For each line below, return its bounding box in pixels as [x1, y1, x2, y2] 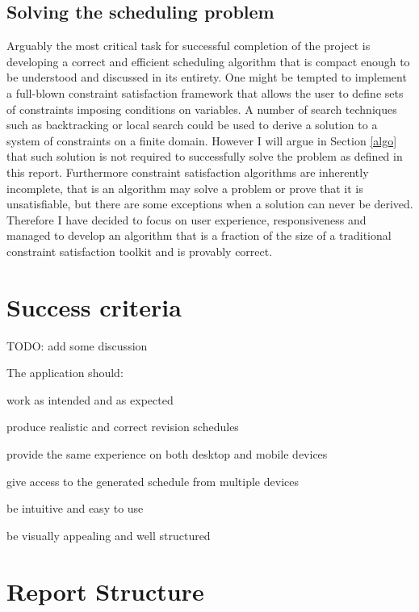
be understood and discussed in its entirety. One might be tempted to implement [6, 69, 407, 86]
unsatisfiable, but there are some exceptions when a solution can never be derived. [6, 195, 413, 212]
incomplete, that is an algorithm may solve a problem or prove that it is [6, 179, 363, 196]
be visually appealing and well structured [6, 526, 211, 543]
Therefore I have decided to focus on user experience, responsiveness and [6, 211, 367, 228]
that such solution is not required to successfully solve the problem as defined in [6, 148, 403, 165]
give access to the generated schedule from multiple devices [6, 472, 299, 489]
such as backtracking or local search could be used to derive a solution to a [6, 116, 378, 133]
